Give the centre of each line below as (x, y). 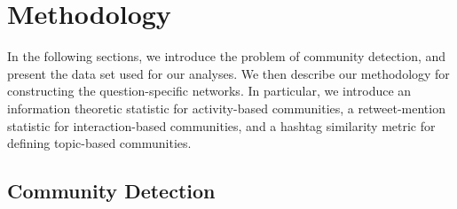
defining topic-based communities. (99, 143)
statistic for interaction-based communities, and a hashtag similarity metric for (221, 125)
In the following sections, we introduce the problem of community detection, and (227, 56)
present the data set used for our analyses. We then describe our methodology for (228, 73)
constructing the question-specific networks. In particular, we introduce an (209, 91)
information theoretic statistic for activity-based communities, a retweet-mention (226, 108)
